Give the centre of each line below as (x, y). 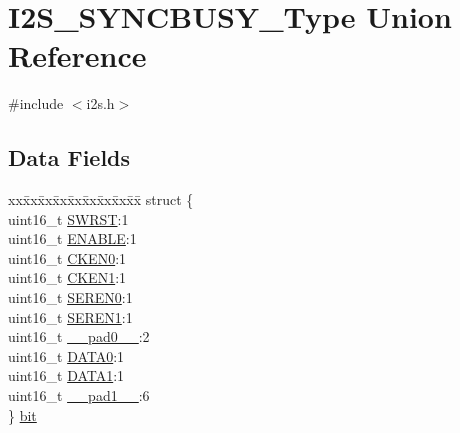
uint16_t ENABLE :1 (72, 238)
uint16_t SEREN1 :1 (70, 316)
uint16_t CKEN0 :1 (67, 257)
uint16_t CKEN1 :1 (67, 277)
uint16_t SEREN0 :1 (70, 297)
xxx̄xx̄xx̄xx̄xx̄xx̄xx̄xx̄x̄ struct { (101, 199)
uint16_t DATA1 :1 (66, 375)
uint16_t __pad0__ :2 (79, 336)
